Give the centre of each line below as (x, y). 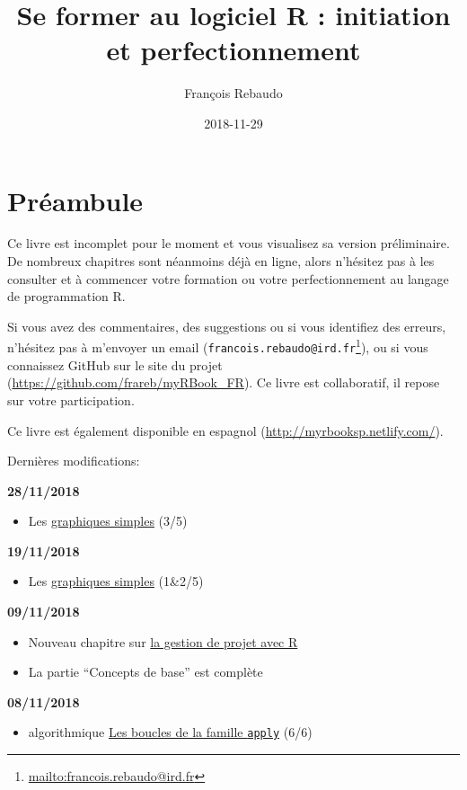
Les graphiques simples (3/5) (108, 521)
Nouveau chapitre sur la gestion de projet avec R (163, 641)
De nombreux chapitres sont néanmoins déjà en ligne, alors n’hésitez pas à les (221, 261)
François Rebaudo (233, 93)
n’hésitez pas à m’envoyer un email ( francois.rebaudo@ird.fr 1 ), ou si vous (218, 346)
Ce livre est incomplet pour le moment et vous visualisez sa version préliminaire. (229, 243)
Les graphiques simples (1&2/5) (116, 581)
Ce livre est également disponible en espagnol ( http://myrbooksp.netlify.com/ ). (225, 430)
